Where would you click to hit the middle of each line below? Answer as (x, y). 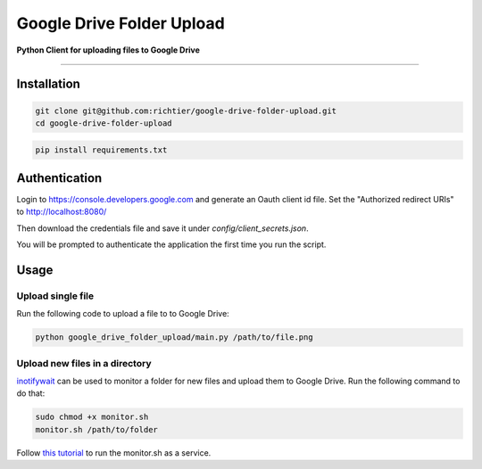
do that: (31, 393)
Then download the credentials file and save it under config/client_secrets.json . (162, 228)
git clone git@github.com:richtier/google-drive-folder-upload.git (186, 111)
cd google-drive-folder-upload (104, 123)
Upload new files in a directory (84, 363)
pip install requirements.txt (101, 150)
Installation (48, 84)
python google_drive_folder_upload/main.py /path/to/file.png (174, 337)
